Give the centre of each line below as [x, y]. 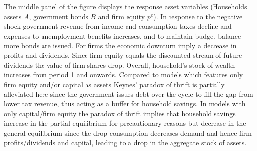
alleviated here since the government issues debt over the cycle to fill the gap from [128, 94]
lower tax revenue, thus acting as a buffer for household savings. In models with [125, 103]
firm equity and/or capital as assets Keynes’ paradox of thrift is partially [114, 84]
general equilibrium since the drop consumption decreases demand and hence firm [128, 132]
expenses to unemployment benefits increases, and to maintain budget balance [123, 35]
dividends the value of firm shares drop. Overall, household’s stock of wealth [120, 65]
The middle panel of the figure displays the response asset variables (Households [126, 6]
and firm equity [122, 16]
